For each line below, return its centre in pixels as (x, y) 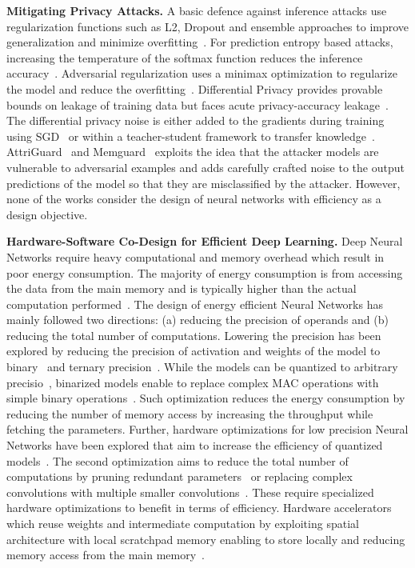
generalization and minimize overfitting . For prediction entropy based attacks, (200, 42)
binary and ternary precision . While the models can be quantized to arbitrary (202, 367)
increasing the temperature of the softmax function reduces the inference (185, 57)
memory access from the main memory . (106, 555)
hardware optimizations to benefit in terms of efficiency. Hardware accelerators (199, 508)
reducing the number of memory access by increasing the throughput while (190, 413)
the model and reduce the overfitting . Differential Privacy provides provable (195, 88)
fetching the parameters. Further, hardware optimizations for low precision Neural (207, 429)
